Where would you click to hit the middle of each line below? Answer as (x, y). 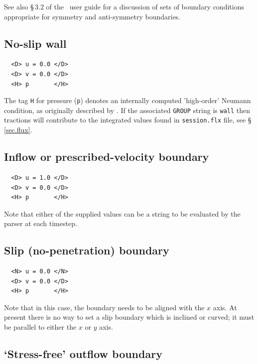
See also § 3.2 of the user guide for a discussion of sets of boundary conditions (124, 6)
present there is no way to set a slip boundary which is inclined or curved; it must (129, 317)
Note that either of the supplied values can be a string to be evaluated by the (122, 213)
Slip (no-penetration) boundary (87, 250)
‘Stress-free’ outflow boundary (83, 354)
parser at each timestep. (41, 223)
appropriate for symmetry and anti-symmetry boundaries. (92, 16)
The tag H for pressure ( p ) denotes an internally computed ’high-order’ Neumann (128, 100)
